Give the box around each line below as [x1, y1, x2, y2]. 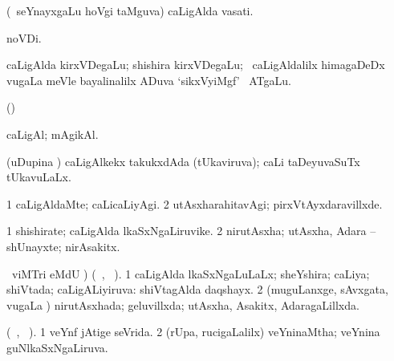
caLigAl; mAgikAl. [6, 125, 99, 142]
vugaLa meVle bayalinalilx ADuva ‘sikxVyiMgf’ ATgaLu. [6, 71, 291, 88]
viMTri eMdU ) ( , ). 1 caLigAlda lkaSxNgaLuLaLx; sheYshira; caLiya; [11, 265, 370, 282]
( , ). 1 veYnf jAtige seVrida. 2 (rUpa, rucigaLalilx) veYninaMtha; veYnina [6, 323, 380, 340]
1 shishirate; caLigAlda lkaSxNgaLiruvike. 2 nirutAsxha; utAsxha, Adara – [6, 222, 376, 239]
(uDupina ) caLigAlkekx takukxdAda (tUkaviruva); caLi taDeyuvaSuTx [6, 152, 360, 169]
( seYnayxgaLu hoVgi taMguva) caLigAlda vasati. [6, 2, 254, 18]
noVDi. [6, 29, 42, 46]
